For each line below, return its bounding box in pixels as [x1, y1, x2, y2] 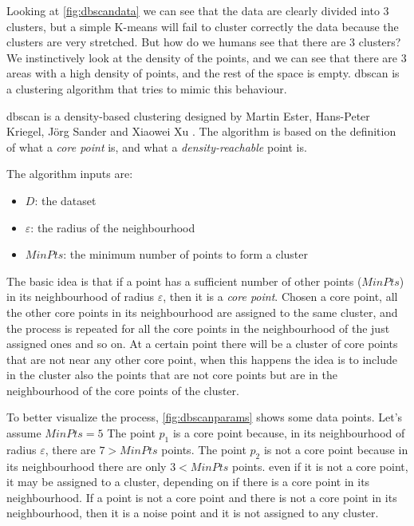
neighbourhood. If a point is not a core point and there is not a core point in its [6, 488, 397, 505]
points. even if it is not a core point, [231, 457, 408, 474]
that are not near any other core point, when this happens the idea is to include [6, 350, 398, 367]
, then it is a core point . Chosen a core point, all [163, 288, 398, 305]
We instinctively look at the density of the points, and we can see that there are [6, 49, 397, 65]
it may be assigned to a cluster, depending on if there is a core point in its [6, 473, 370, 490]
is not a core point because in [263, 441, 408, 457]
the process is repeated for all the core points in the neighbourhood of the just [6, 319, 390, 336]
